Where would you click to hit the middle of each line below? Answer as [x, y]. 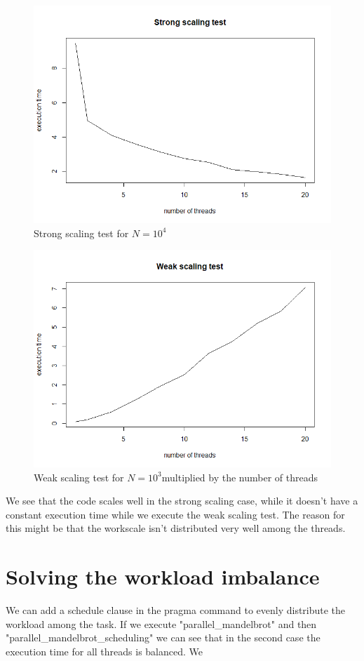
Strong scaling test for [81, 233]
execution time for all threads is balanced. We [105, 651]
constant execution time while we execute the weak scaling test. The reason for [175, 514]
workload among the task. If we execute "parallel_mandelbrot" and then [161, 623]
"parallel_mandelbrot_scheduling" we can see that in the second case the [163, 637]
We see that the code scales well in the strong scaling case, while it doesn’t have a [182, 501]
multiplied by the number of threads [240, 477]
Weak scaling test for [79, 477]
